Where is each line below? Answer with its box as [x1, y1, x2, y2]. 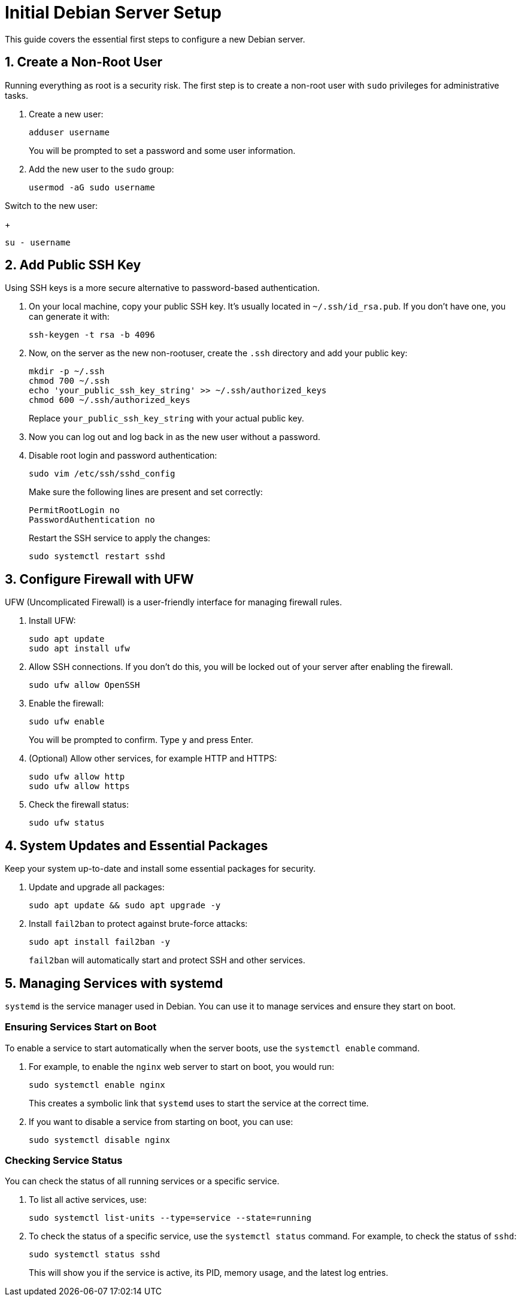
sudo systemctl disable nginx [29, 1135, 171, 1145]
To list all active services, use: [29, 1194, 147, 1205]
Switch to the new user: [5, 200, 98, 211]
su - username [5, 237, 71, 247]
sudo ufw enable [29, 717, 105, 727]
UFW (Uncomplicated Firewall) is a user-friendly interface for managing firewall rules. [5, 597, 342, 608]
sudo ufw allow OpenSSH [29, 680, 140, 690]
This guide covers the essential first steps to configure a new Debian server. [5, 34, 305, 44]
